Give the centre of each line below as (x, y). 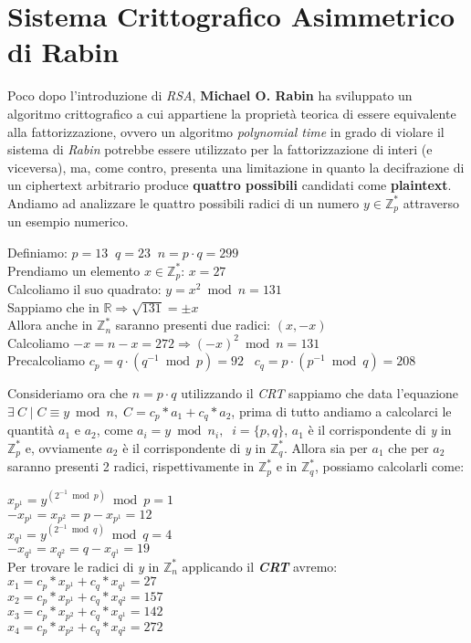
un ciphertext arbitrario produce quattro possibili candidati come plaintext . (230, 185)
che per (408, 449)
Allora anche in (50, 325)
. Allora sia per (325, 447)
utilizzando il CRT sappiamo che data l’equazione (320, 393)
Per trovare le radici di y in (84, 566)
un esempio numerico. (68, 221)
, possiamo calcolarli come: (389, 466)
